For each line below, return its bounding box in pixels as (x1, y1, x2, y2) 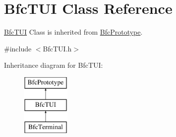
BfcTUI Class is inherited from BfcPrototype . (4, 27, 143, 37)
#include (4, 43, 32, 53)
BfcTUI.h (43, 43, 72, 53)
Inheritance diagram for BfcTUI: (4, 60, 103, 70)
